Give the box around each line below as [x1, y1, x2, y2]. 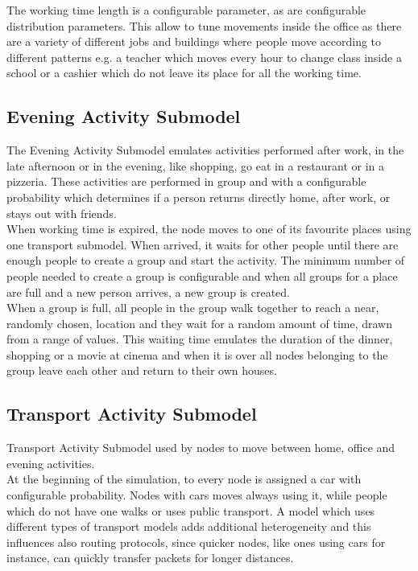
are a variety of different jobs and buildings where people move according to [6, 33, 382, 50]
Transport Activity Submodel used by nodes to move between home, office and [6, 439, 395, 456]
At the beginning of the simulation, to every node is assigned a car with [6, 470, 362, 487]
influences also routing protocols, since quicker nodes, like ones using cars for [6, 533, 386, 550]
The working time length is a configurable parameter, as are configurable [6, 2, 366, 18]
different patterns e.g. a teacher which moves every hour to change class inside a [6, 48, 402, 65]
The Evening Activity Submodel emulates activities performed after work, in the [6, 142, 404, 158]
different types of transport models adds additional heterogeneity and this [6, 518, 371, 535]
